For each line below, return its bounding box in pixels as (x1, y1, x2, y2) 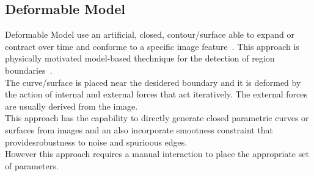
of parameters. (5, 159, 59, 172)
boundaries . (5, 63, 53, 76)
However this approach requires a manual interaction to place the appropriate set (5, 147, 309, 160)
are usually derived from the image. (5, 99, 138, 112)
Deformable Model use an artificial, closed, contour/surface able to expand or (5, 28, 294, 41)
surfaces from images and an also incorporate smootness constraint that (5, 123, 274, 136)
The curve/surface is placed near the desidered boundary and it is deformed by (5, 76, 301, 88)
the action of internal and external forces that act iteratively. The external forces (5, 88, 308, 100)
